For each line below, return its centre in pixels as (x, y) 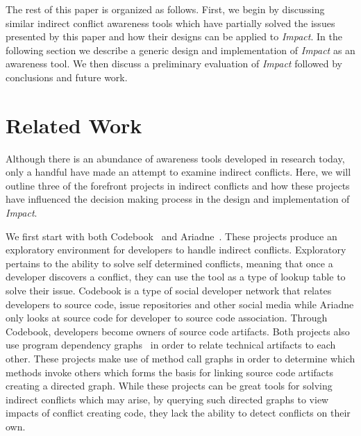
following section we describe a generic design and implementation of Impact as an (180, 50)
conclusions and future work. (67, 77)
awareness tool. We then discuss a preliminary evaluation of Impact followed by (174, 64)
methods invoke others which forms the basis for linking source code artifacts (170, 372)
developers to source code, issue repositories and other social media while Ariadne (180, 304)
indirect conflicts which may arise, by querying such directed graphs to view (167, 399)
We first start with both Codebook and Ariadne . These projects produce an (171, 236)
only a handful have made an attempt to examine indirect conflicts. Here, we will (178, 172)
